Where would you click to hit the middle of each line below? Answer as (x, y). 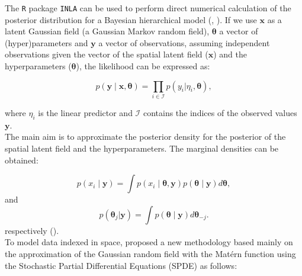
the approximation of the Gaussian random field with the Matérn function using (150, 253)
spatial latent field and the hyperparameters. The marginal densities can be (142, 148)
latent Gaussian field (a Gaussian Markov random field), (107, 31)
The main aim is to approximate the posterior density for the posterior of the (145, 137)
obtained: (22, 160)
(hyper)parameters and (46, 42)
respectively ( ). (32, 230)
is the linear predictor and (85, 112)
